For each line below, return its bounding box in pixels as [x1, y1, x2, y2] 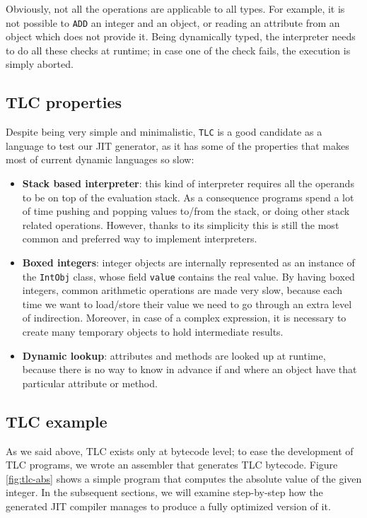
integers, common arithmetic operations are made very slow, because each [22, 283, 343, 298]
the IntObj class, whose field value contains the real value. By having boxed [22, 269, 355, 283]
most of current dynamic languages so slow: [6, 152, 194, 167]
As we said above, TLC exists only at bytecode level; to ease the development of [6, 443, 354, 458]
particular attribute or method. [22, 375, 158, 390]
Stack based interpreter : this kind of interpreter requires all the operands [22, 176, 354, 191]
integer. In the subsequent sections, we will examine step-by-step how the [6, 485, 323, 500]
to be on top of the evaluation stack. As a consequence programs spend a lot [22, 189, 354, 204]
